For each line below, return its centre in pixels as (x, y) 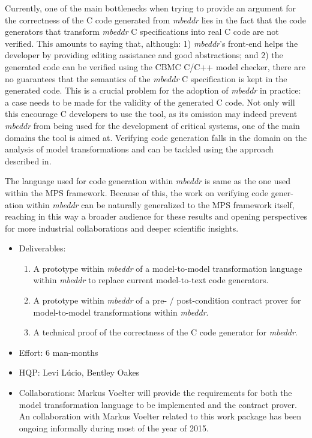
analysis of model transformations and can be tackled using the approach (139, 149)
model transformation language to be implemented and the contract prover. (158, 404)
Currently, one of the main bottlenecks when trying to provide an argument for (150, 8)
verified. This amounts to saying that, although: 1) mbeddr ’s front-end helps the (151, 43)
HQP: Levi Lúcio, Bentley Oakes (79, 372)
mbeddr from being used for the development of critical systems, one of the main (152, 125)
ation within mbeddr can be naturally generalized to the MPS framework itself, (150, 204)
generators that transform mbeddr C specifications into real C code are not (142, 31)
